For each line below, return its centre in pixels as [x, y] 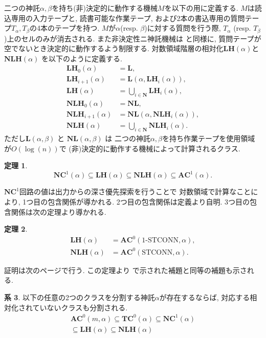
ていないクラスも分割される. [80, 307]
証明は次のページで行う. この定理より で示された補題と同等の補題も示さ [126, 270]
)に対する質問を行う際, [183, 28]
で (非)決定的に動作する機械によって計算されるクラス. [150, 148]
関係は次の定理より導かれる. [59, 211]
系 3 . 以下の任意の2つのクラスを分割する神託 [80, 297]
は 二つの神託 [128, 138]
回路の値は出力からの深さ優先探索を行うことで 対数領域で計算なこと [135, 191]
